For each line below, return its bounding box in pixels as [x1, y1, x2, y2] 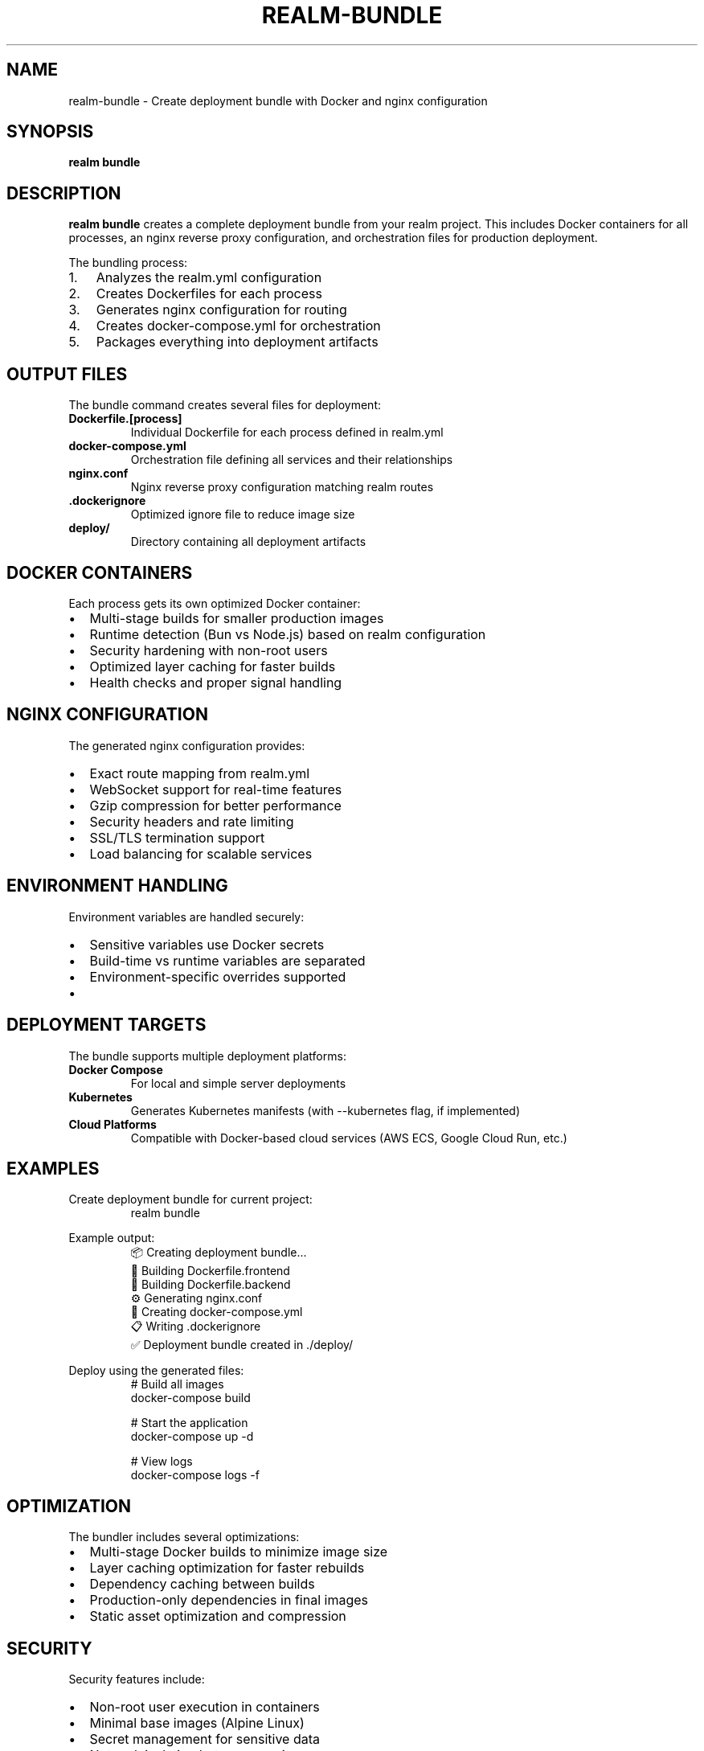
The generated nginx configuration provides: [68, 738, 305, 752]
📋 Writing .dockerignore [130, 1319, 261, 1334]
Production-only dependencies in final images [89, 1592, 368, 1609]
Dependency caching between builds [89, 1576, 315, 1593]
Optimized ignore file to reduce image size [130, 507, 355, 522]
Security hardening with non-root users [89, 642, 328, 658]
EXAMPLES [6, 1158, 100, 1179]
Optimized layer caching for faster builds [89, 658, 336, 675]
